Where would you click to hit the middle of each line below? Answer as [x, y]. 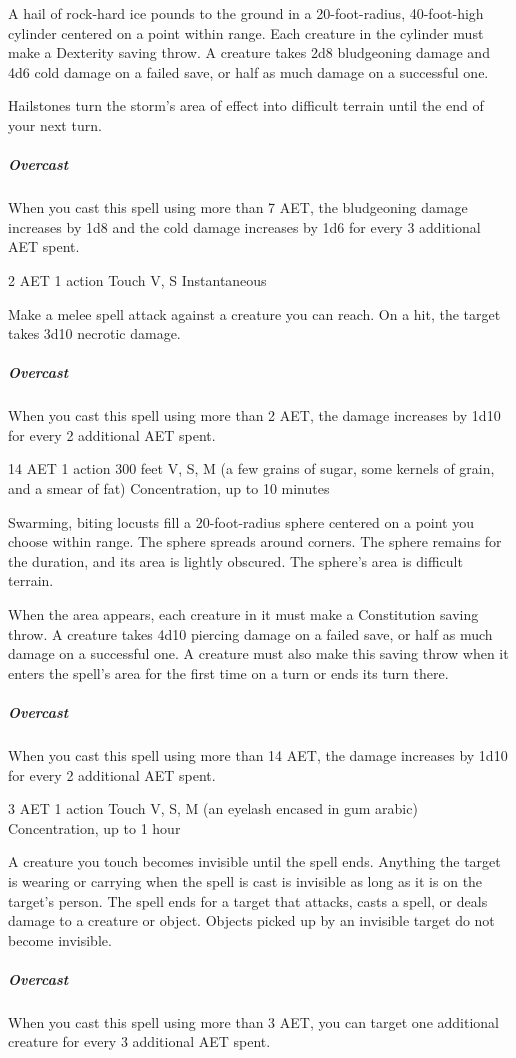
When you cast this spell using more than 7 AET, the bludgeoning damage [238, 207]
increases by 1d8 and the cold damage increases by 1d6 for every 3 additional [244, 226]
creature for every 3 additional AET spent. [139, 1041]
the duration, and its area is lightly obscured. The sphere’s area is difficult [235, 560]
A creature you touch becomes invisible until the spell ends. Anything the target [254, 861]
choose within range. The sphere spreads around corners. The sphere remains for [255, 541]
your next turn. [55, 124]
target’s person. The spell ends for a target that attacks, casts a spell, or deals [248, 900]
